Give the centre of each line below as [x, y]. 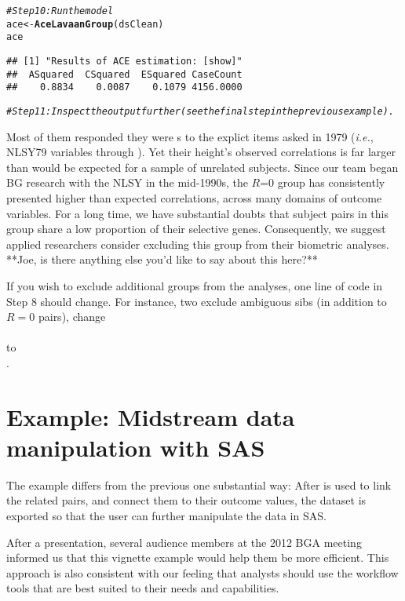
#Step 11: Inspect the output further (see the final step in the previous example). [201, 111]
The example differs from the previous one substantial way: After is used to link [199, 484]
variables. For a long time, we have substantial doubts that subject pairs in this [197, 213]
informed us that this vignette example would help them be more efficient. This [198, 557]
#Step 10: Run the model [60, 11]
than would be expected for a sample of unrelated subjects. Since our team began [202, 167]
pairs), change [72, 317]
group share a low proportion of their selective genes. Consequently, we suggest [196, 229]
